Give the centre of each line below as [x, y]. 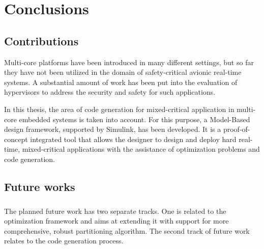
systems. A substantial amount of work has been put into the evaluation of [121, 82]
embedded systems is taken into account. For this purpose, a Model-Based [135, 119]
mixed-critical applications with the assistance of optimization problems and [141, 149]
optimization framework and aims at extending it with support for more [116, 221]
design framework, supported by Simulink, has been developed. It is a [113, 129]
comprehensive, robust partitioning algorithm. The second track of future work [127, 230]
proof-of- [237, 129]
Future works [40, 186]
